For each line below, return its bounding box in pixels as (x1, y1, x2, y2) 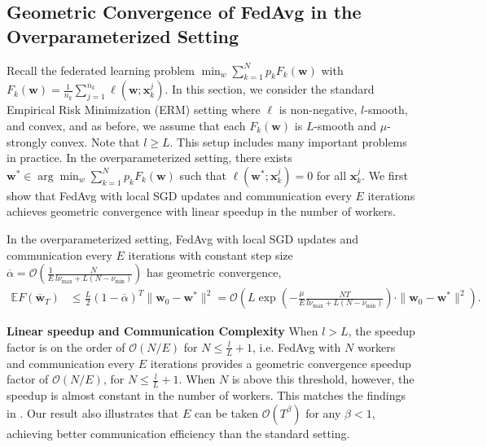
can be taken (194, 404, 259, 421)
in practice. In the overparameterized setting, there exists (7, 149, 292, 166)
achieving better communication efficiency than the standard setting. (7, 424, 350, 441)
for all (316, 166, 347, 183)
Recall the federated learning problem (7, 61, 195, 78)
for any (305, 404, 341, 421)
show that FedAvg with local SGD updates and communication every (7, 186, 352, 204)
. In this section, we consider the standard (165, 81, 375, 98)
